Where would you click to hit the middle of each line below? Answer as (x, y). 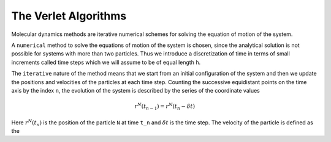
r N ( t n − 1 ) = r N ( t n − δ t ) (165, 106)
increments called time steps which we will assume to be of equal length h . (106, 62)
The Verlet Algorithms (69, 16)
